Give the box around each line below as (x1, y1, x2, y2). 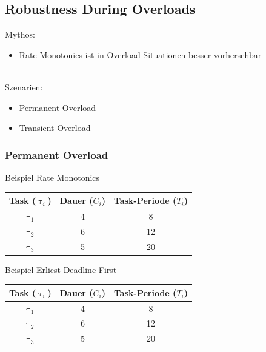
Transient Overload (19, 121, 91, 134)
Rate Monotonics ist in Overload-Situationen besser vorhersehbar (19, 48, 262, 61)
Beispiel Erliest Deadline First (5, 263, 117, 276)
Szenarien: (5, 80, 43, 93)
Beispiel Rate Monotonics (5, 171, 100, 183)
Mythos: (5, 28, 35, 41)
